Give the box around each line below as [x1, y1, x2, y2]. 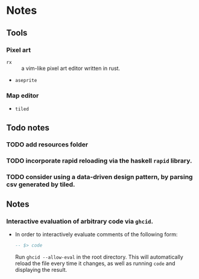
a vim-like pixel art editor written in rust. [21, 64, 121, 72]
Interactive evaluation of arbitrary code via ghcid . [6, 217, 154, 225]
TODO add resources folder [6, 140, 89, 149]
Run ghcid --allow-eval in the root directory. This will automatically [14, 253, 184, 260]
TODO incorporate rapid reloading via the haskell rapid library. [6, 157, 192, 165]
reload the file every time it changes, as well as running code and [14, 260, 176, 267]
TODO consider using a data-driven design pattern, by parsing [6, 173, 193, 181]
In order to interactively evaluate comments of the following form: [14, 231, 178, 238]
